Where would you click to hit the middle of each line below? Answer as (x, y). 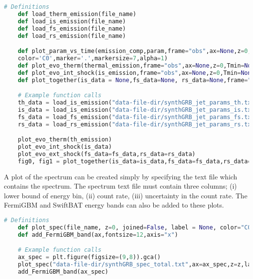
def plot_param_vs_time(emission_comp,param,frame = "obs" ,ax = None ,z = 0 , (135, 51)
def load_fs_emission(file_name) (72, 28)
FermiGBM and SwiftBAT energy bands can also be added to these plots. (114, 205)
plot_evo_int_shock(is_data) (65, 147)
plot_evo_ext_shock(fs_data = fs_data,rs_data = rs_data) (107, 154)
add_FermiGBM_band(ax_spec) (63, 271)
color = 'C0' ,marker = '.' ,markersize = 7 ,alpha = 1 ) (93, 58)
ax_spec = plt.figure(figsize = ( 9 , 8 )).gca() (89, 257)
